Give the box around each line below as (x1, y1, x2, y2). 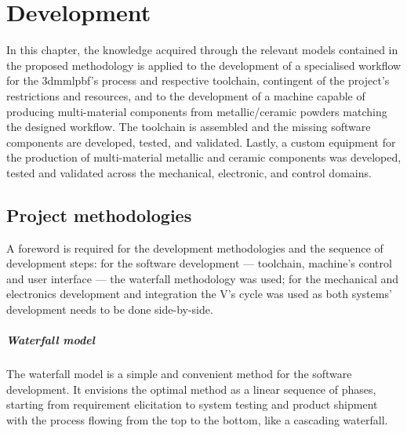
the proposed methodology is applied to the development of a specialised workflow (6, 56, 402, 73)
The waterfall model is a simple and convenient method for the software (6, 366, 352, 382)
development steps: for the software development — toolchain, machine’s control (6, 255, 392, 271)
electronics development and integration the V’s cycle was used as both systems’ (6, 286, 392, 302)
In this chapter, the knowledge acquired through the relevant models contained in (6, 42, 398, 58)
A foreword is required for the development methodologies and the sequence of (6, 239, 383, 256)
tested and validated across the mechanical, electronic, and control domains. (6, 164, 372, 180)
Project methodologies (6, 202, 192, 227)
